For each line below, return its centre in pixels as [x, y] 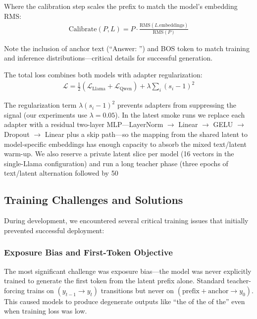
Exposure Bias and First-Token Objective [88, 252]
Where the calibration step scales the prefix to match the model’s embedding [121, 6]
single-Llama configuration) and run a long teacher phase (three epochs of [116, 163]
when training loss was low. [46, 311]
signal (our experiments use [46, 114]
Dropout [17, 134]
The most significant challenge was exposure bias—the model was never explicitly [128, 271]
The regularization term [40, 105]
